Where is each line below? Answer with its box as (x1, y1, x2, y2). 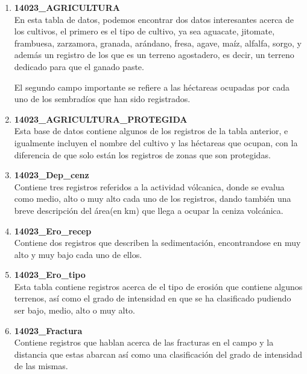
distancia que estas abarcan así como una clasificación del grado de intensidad (14, 347, 303, 360)
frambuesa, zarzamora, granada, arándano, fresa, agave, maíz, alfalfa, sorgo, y (14, 36, 302, 49)
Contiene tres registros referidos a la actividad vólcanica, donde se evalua (14, 180, 285, 193)
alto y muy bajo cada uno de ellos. (14, 248, 142, 260)
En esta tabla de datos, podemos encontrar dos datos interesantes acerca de (14, 13, 294, 25)
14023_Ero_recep (14, 224, 92, 237)
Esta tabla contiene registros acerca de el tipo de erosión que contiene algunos (14, 280, 303, 292)
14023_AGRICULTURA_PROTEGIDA (14, 112, 188, 125)
